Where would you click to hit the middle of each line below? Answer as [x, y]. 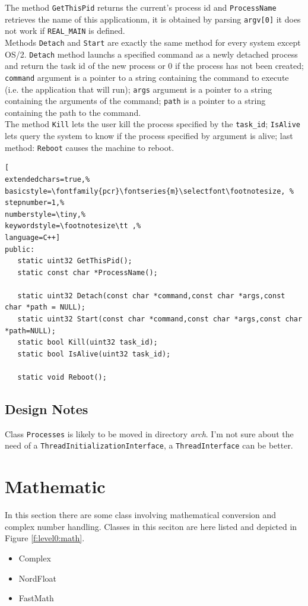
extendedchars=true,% [47, 179]
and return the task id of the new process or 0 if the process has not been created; [154, 66]
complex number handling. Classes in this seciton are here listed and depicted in [151, 526]
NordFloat [38, 578]
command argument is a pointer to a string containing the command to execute [147, 77]
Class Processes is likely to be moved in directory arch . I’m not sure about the [149, 433]
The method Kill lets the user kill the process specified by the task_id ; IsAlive [153, 124]
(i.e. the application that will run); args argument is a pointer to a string [139, 89]
